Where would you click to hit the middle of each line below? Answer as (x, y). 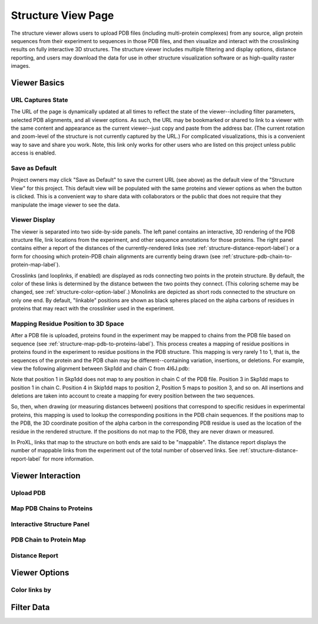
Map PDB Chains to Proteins (52, 508)
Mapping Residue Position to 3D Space (67, 323)
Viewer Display (33, 220)
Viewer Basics (38, 83)
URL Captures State (39, 100)
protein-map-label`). (35, 265)
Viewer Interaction (46, 476)
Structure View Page (62, 15)
